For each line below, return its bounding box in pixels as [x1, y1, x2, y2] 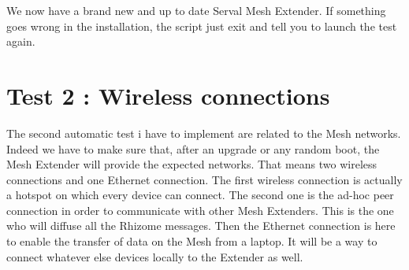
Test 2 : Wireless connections [6, 79, 330, 111]
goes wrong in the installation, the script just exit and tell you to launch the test [6, 17, 397, 34]
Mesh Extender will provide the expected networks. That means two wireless [6, 156, 377, 172]
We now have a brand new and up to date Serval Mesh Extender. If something [6, 2, 386, 18]
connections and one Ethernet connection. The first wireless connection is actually [6, 171, 403, 187]
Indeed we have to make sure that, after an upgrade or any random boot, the [6, 140, 380, 157]
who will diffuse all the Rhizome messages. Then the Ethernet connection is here [6, 217, 396, 234]
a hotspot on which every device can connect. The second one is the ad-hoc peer [6, 187, 394, 203]
